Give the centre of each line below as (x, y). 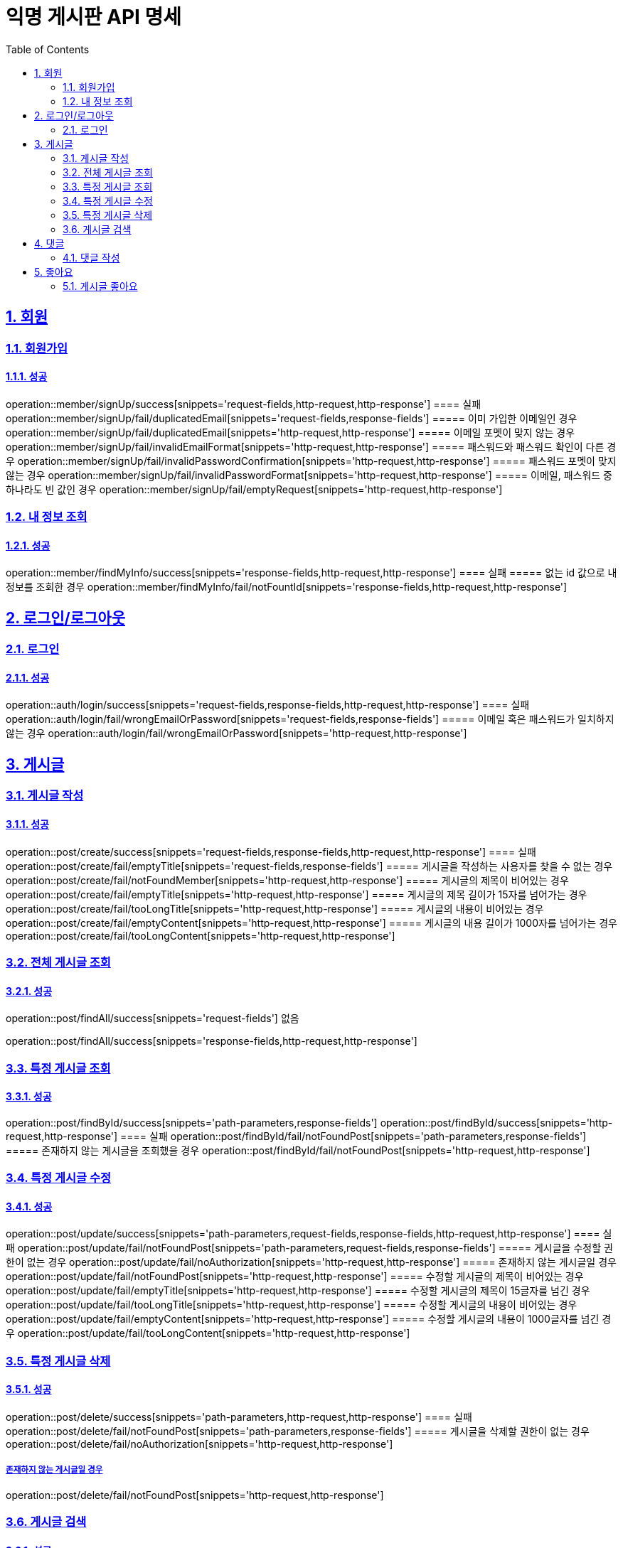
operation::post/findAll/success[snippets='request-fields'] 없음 (153, 1018)
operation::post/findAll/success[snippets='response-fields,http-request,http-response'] (212, 1041)
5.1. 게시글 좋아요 (100, 286)
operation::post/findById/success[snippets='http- (496, 1122)
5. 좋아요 (54, 272)
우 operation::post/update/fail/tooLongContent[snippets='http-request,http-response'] (208, 1333)
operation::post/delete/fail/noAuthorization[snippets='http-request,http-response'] (199, 1444)
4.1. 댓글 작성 (91, 257)
